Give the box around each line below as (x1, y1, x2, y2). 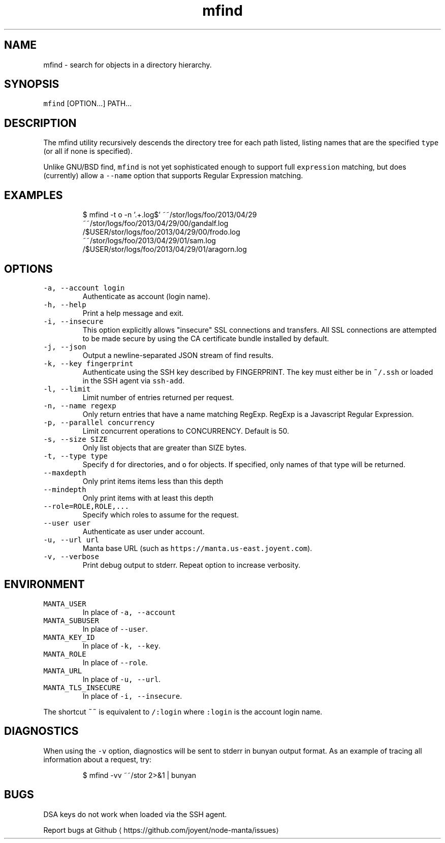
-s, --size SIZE (43, 435, 108, 443)
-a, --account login (43, 283, 125, 292)
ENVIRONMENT (4, 578, 85, 591)
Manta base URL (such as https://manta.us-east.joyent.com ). (82, 543, 312, 553)
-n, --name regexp (43, 401, 116, 410)
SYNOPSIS (4, 78, 59, 91)
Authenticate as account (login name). (82, 291, 210, 301)
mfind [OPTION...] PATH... (43, 99, 132, 108)
